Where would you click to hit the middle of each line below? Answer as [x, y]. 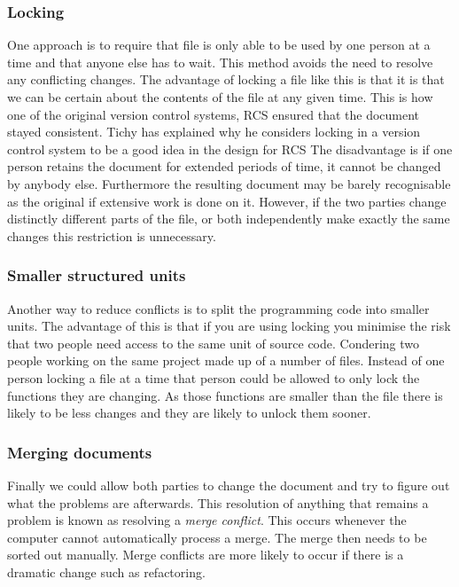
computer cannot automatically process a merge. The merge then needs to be [217, 537]
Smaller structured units [97, 275]
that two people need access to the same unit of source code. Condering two [214, 343]
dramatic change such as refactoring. [106, 571]
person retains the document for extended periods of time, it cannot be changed [224, 166]
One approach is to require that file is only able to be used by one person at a [219, 45]
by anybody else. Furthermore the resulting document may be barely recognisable [229, 183]
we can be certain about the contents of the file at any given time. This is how [220, 97]
